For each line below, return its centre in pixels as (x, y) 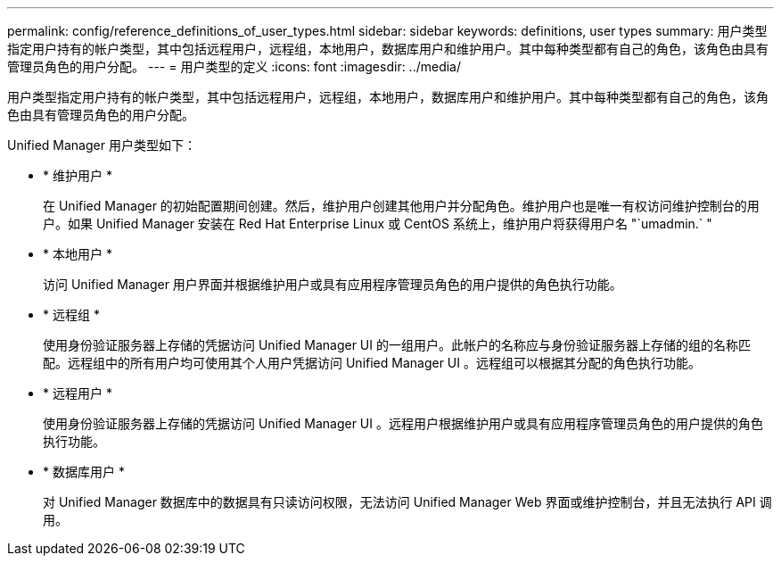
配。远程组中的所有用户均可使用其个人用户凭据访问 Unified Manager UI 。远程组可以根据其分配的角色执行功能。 (372, 363)
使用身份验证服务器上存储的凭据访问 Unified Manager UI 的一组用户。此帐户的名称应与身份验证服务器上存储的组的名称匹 (397, 345)
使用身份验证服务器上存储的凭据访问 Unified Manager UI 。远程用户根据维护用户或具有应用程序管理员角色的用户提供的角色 (403, 423)
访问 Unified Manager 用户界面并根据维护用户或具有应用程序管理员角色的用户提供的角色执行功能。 (333, 284)
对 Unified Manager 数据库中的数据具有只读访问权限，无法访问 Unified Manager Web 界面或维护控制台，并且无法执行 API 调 (407, 502)
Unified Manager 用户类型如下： (102, 145)
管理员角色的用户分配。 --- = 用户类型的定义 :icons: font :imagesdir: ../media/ (234, 66)
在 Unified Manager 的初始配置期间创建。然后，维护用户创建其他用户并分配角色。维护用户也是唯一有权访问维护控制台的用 (401, 206)
